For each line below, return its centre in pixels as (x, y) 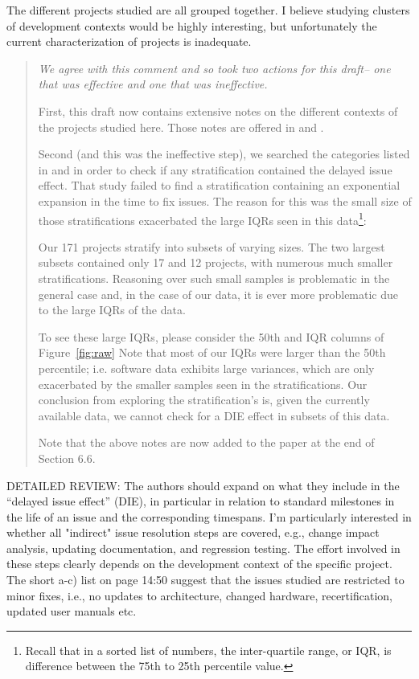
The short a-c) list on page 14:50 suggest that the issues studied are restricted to (205, 580)
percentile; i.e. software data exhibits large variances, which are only (206, 368)
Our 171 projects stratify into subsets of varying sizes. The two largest (212, 246)
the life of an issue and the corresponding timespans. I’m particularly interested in (209, 516)
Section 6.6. (67, 458)
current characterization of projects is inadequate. (129, 41)
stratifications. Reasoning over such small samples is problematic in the (214, 278)
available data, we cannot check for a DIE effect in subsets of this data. (214, 415)
